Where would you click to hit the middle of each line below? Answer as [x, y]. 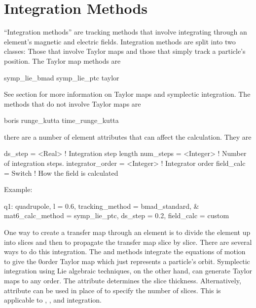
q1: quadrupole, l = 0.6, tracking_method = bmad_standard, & [102, 206]
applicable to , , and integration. [53, 300]
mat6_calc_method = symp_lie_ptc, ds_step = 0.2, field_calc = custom [117, 215]
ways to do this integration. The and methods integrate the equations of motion [125, 251]
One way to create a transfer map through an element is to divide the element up [127, 232]
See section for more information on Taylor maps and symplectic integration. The [127, 94]
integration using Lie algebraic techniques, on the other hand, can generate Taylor [128, 271]
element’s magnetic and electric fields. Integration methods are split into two [120, 41]
